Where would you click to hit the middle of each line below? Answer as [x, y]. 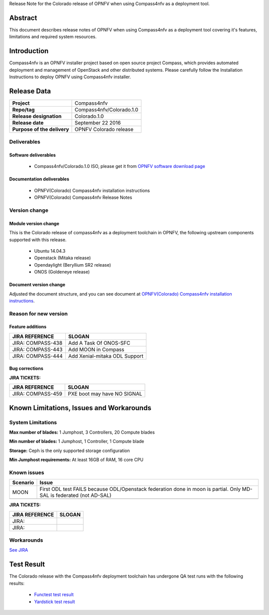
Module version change [34, 223]
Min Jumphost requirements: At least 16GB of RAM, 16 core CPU [76, 460]
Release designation [37, 116]
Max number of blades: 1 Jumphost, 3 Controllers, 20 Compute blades [82, 432]
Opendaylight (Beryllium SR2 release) [73, 265]
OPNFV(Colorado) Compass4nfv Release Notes [83, 197]
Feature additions [28, 327]
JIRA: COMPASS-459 [37, 394]
